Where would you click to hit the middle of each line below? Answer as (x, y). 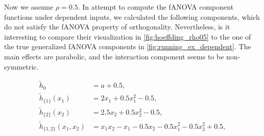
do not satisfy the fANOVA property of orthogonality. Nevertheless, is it (117, 27)
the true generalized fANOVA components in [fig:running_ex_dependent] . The (128, 46)
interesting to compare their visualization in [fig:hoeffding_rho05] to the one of (128, 36)
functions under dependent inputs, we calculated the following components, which (132, 16)
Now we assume (29, 7)
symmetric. (21, 66)
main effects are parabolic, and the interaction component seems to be (114, 56)
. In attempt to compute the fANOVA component (156, 7)
